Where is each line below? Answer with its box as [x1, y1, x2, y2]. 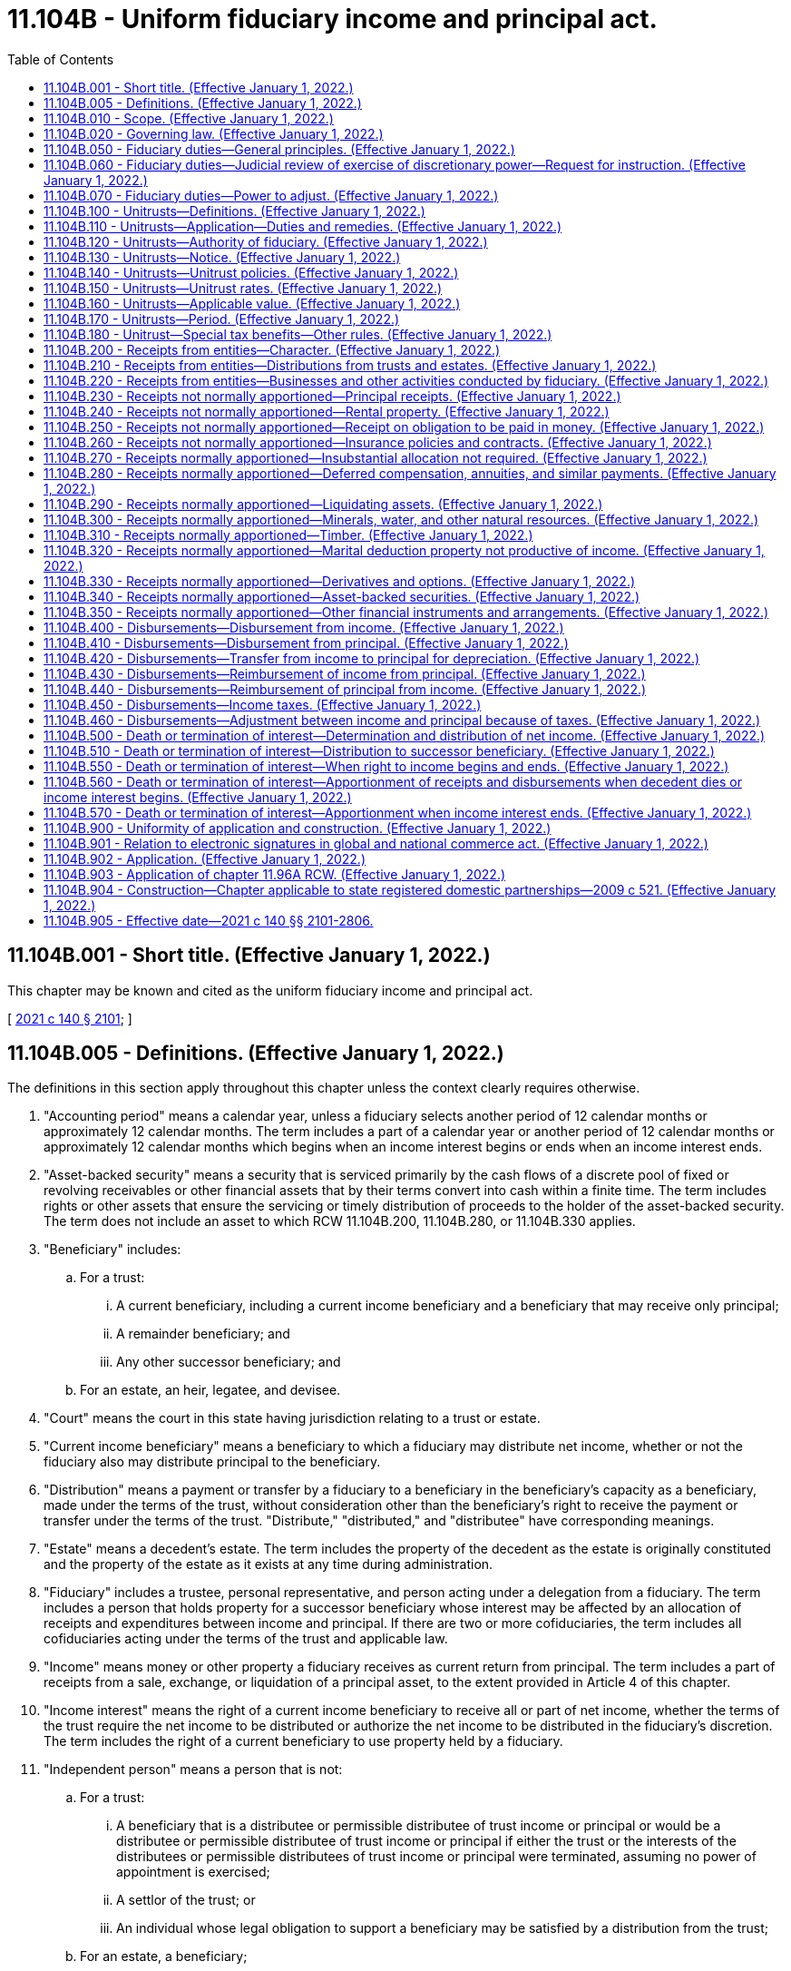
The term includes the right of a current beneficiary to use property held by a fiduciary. [44, 1733, 563, 1750]
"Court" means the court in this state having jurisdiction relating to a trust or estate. [44, 1410, 541, 1427]
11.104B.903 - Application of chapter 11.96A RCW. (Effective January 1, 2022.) [44, 866, 506, 882]
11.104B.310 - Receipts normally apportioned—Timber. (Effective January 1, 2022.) [44, 526, 533, 543]
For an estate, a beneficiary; [80, 1948, 248, 1965]
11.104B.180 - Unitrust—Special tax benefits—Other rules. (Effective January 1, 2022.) [44, 326, 552, 342]
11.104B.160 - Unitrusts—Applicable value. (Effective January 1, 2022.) [44, 295, 461, 311]
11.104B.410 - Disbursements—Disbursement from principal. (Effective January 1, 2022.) [44, 634, 569, 651]
